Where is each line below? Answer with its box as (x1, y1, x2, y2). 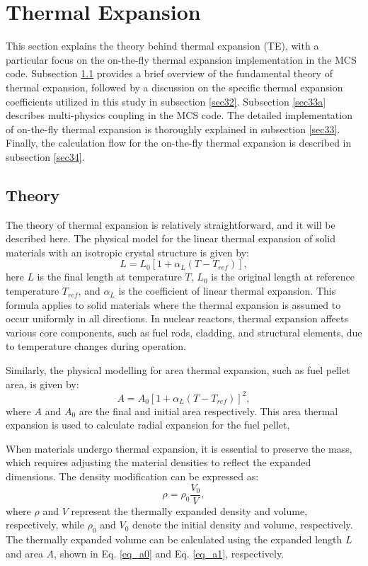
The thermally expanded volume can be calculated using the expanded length (6, 532, 343, 547)
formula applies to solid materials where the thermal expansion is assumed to (6, 297, 341, 312)
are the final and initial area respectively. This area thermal (79, 403, 338, 418)
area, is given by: (6, 376, 79, 391)
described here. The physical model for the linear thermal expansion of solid (6, 231, 336, 246)
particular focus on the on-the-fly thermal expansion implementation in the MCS (6, 52, 357, 67)
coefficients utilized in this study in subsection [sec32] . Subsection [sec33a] (6, 94, 326, 108)
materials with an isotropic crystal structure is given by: (6, 244, 249, 259)
